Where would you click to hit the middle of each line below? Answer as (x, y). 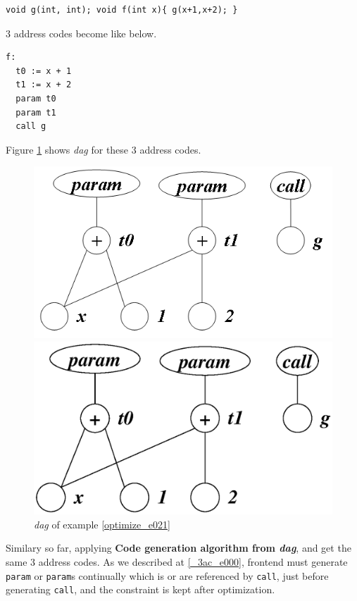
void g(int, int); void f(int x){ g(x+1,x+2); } (122, 10)
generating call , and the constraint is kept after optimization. (140, 589)
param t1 (36, 112)
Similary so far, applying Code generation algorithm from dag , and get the (178, 548)
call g (31, 126)
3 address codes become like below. (81, 33)
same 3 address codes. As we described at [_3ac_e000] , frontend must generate (177, 561)
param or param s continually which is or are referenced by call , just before (167, 575)
